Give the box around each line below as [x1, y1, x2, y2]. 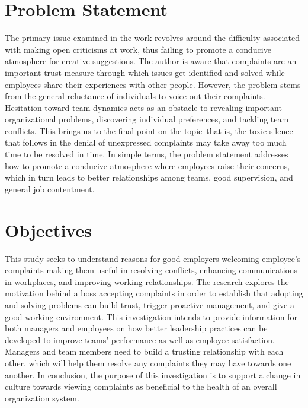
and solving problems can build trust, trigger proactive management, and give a [5, 298, 294, 311]
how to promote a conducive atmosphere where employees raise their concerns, [5, 159, 290, 172]
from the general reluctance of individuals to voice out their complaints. [5, 90, 265, 102]
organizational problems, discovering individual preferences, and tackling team [5, 113, 289, 125]
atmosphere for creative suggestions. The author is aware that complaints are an [5, 55, 297, 67]
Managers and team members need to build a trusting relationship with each [5, 345, 284, 358]
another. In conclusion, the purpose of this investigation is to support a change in [5, 368, 301, 381]
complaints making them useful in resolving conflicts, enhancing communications [5, 264, 297, 276]
